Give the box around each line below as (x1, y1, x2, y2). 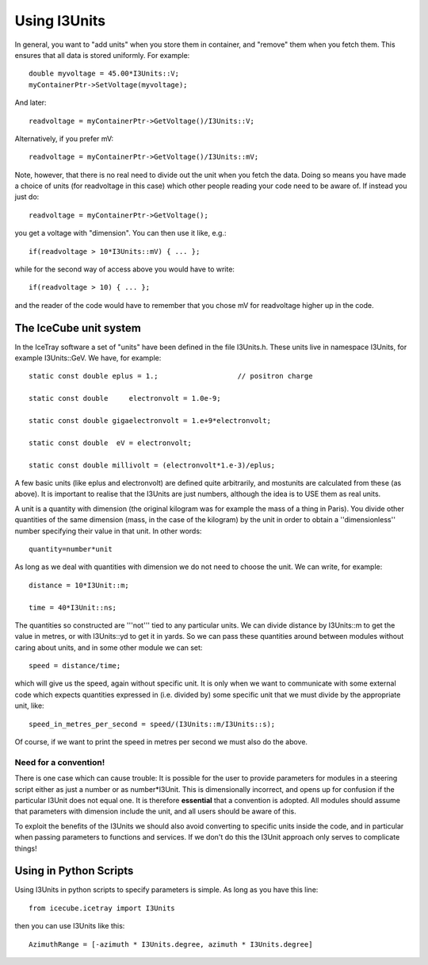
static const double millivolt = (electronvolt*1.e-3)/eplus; (29, 460, 276, 470)
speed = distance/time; (29, 661, 121, 671)
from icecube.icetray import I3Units (29, 903, 176, 913)
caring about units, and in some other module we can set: (14, 643, 203, 652)
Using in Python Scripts (14, 864, 134, 878)
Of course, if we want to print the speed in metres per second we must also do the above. (14, 737, 308, 747)
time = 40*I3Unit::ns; (29, 603, 117, 612)
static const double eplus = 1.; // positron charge (29, 371, 313, 381)
